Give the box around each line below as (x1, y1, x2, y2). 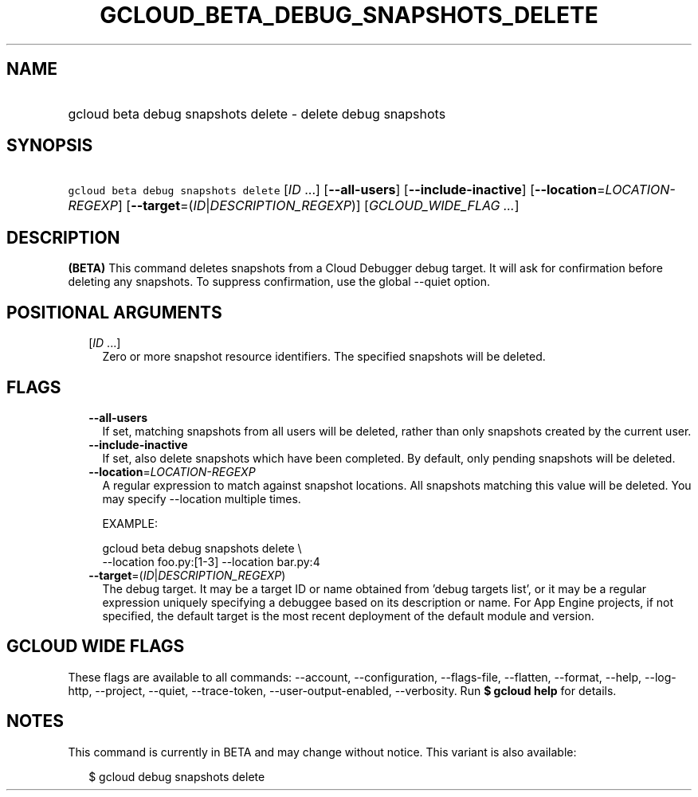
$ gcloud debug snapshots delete (88, 769, 265, 783)
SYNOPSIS (6, 135, 93, 156)
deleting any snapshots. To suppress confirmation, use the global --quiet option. (68, 275, 491, 289)
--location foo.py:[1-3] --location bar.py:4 (102, 554, 320, 568)
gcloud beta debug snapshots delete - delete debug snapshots (68, 105, 446, 122)
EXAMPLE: (102, 516, 158, 530)
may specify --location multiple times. (102, 491, 301, 506)
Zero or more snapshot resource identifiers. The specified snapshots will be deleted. (102, 350, 546, 364)
